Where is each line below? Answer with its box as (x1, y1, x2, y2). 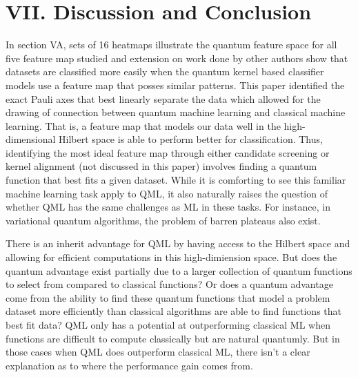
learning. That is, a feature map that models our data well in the (6, 118, 281, 133)
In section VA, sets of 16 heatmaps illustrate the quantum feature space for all (6, 37, 337, 52)
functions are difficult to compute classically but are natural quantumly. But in (6, 331, 340, 345)
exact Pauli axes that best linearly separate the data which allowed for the (6, 91, 321, 106)
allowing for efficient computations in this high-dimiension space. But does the (6, 250, 337, 264)
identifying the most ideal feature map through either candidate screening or (6, 145, 330, 159)
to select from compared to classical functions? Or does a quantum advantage (6, 277, 333, 291)
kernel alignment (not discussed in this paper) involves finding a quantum (6, 159, 317, 173)
